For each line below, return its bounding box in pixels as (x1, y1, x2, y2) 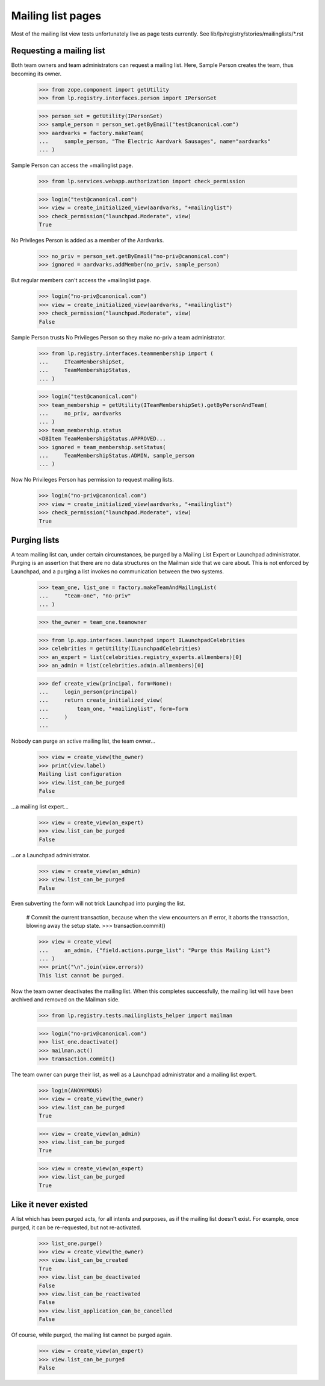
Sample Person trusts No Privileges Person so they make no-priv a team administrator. (11, 333, 226, 341)
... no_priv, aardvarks (39, 410, 122, 417)
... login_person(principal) (39, 688, 138, 695)
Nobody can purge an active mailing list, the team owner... (11, 737, 156, 745)
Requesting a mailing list (11, 46, 105, 56)
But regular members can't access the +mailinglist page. (11, 277, 152, 284)
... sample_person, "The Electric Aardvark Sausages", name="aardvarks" (39, 137, 271, 145)
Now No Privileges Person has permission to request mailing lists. (11, 476, 175, 484)
